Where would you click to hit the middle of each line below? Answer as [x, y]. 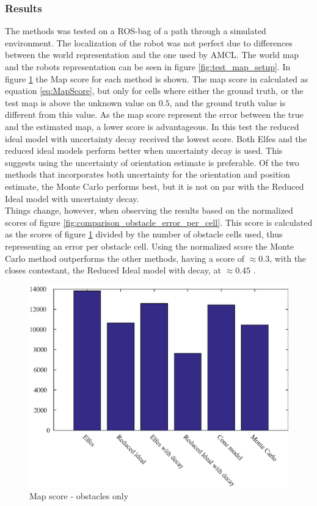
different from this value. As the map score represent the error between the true [154, 114]
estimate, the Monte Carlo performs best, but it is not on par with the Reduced [155, 186]
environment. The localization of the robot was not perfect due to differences [149, 42]
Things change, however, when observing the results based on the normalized [149, 210]
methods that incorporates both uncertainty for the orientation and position [148, 174]
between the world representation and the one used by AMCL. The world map [152, 55]
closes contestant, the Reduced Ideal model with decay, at [113, 270]
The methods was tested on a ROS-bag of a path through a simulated [136, 31]
